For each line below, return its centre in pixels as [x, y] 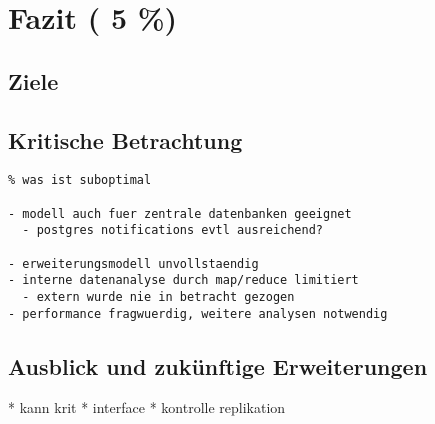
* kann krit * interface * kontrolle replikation [147, 407]
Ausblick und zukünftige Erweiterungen [218, 365]
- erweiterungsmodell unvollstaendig [133, 263]
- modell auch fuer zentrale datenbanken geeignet [180, 213]
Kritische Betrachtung [125, 139]
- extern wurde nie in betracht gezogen [158, 296]
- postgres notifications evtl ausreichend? [172, 230]
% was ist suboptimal [80, 180]
